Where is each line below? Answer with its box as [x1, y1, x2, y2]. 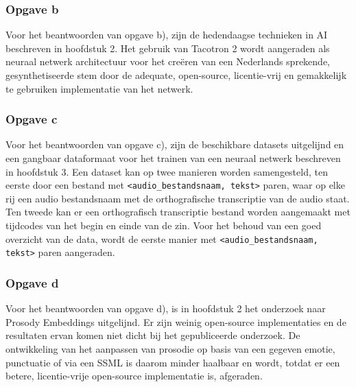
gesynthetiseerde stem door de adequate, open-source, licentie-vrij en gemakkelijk [5, 68, 347, 82]
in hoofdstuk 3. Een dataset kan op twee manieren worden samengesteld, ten [5, 164, 328, 178]
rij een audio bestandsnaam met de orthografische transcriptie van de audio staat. [5, 191, 350, 205]
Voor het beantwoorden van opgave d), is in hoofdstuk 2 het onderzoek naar [5, 301, 326, 316]
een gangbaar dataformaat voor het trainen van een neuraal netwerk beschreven [5, 151, 341, 165]
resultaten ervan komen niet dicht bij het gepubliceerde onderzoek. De [5, 328, 300, 342]
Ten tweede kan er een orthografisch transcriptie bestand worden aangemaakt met [5, 204, 351, 219]
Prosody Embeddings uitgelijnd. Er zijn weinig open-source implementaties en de [5, 314, 346, 329]
